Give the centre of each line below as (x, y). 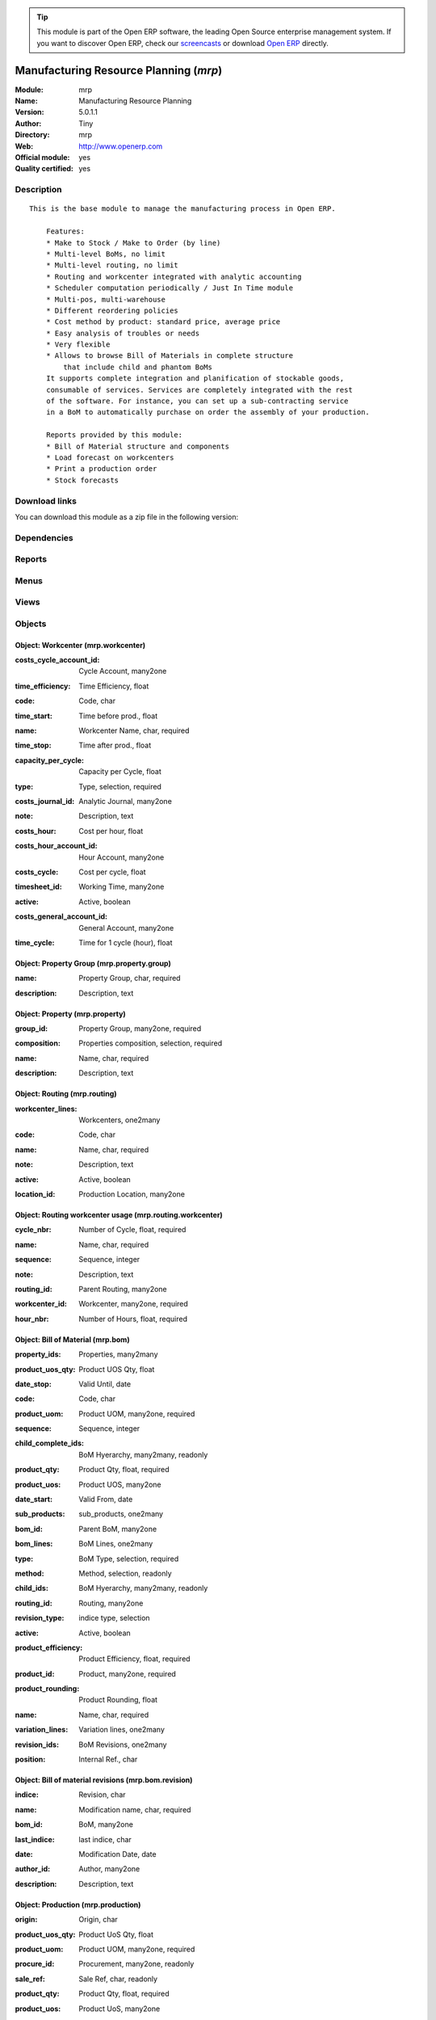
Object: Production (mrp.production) (78, 1904)
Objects (31, 624)
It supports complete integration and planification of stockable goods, (195, 379)
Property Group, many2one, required (140, 1029)
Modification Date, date (117, 1854)
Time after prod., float (115, 745)
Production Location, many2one (132, 1194)
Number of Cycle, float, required (132, 1230)
